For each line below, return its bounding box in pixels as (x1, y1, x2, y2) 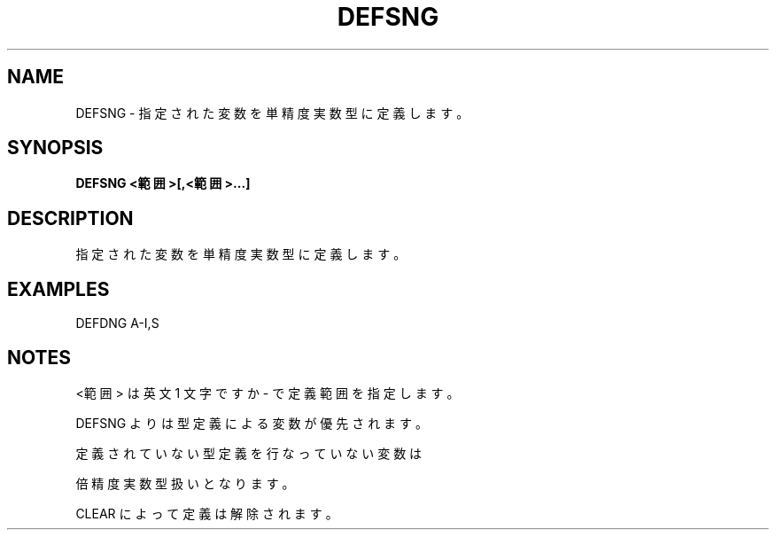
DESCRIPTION (7, 206, 134, 230)
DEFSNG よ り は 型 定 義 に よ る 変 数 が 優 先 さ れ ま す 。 (75, 415, 428, 431)
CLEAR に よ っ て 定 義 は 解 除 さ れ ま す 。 (75, 505, 338, 521)
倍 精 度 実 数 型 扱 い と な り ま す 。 (75, 475, 295, 491)
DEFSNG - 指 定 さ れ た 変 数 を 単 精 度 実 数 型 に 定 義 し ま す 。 (75, 105, 469, 121)
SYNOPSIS (7, 136, 104, 160)
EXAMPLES (7, 277, 110, 300)
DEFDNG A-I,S (75, 315, 159, 331)
